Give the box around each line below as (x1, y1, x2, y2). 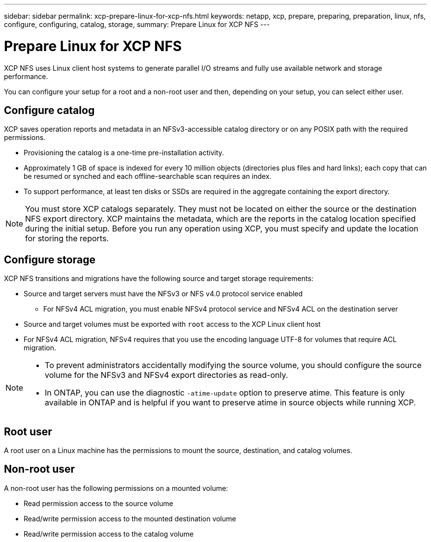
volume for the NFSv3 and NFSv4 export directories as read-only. (45, 370, 288, 380)
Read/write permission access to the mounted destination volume (24, 514, 236, 523)
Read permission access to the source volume (24, 499, 173, 508)
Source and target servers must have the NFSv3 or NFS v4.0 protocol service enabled (24, 289, 303, 298)
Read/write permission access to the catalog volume (24, 529, 194, 538)
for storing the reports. (25, 233, 109, 244)
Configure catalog (4, 104, 95, 116)
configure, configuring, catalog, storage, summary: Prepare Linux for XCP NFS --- (4, 20, 270, 29)
